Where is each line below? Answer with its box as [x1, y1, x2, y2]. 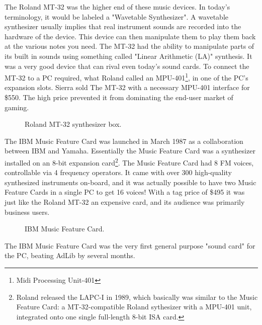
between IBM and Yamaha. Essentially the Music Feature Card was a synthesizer [5, 145, 255, 156]
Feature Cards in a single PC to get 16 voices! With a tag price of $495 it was [5, 187, 245, 197]
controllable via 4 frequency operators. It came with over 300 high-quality [5, 167, 232, 178]
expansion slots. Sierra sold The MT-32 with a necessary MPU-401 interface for [5, 82, 250, 93]
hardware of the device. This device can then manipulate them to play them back [5, 31, 256, 41]
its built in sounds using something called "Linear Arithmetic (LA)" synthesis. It [5, 50, 252, 61]
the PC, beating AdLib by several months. [5, 250, 135, 261]
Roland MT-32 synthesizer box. [25, 119, 122, 129]
